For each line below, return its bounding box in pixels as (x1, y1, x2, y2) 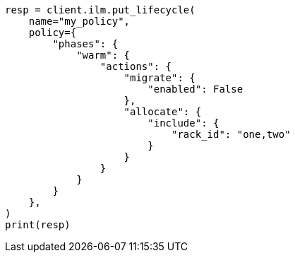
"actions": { (100, 61, 172, 72)
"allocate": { (124, 106, 202, 117)
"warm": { (76, 49, 131, 61)
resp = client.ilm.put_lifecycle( (5, 4, 195, 16)
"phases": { (52, 38, 119, 49)
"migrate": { (124, 72, 195, 83)
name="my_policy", (28, 16, 131, 27)
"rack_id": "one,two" (171, 129, 291, 140)
